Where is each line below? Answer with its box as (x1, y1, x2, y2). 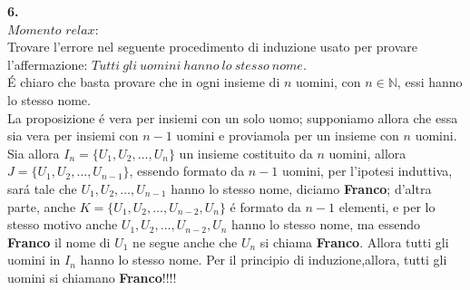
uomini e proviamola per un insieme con (176, 126, 399, 145)
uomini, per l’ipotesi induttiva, (282, 161, 453, 180)
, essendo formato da (129, 161, 245, 180)
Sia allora (7, 143, 60, 162)
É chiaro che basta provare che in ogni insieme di (7, 72, 280, 92)
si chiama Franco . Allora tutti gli (259, 232, 449, 251)
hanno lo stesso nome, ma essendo (231, 215, 421, 234)
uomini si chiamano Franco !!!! (7, 267, 177, 286)
